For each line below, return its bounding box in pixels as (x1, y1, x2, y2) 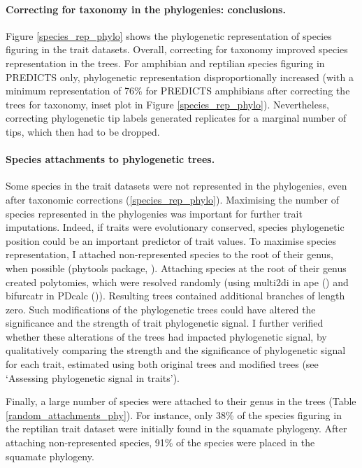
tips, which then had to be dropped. (6, 124, 160, 139)
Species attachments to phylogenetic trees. (6, 152, 215, 166)
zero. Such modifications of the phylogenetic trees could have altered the (6, 302, 316, 316)
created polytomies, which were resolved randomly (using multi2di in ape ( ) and (6, 274, 349, 289)
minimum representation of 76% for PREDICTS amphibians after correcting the (6, 83, 350, 98)
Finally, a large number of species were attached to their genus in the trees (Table (6, 394, 356, 409)
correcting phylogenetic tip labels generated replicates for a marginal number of (6, 111, 347, 125)
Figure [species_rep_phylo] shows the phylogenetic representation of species (6, 28, 332, 43)
